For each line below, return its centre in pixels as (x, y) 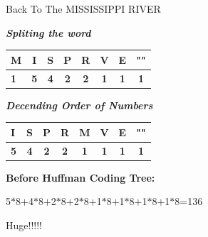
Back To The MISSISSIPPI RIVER (83, 9)
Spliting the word (48, 32)
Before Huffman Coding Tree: (80, 177)
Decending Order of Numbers (79, 105)
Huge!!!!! (24, 225)
